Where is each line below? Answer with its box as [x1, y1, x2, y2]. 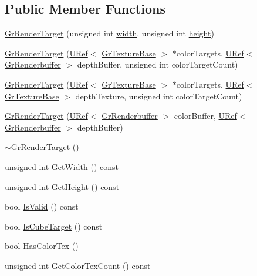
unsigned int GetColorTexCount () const [5, 259, 151, 271]
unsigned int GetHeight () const [5, 180, 120, 192]
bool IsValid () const [5, 200, 79, 212]
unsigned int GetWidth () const [5, 160, 119, 172]
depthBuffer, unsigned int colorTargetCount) [77, 58, 238, 71]
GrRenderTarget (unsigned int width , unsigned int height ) [5, 27, 214, 39]
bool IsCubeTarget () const [5, 220, 103, 232]
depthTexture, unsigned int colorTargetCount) [75, 89, 242, 102]
